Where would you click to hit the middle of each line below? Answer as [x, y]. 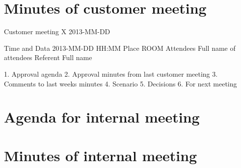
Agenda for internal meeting [102, 117]
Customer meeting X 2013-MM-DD [57, 31]
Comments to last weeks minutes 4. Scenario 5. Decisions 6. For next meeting [120, 83]
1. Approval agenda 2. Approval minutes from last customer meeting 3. [111, 73]
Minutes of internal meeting [101, 155]
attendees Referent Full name [48, 57]
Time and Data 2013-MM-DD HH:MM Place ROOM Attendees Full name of [120, 48]
